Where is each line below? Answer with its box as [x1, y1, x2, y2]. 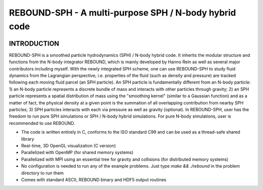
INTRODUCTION [9, 39, 59, 48]
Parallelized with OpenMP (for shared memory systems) [21, 150, 133, 155]
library [21, 136, 34, 142]
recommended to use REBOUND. [9, 120, 75, 126]
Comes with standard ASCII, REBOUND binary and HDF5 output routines [21, 176, 167, 182]
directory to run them [21, 170, 64, 176]
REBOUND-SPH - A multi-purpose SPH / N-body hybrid [9, 7, 236, 18]
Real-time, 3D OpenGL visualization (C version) [21, 142, 116, 148]
